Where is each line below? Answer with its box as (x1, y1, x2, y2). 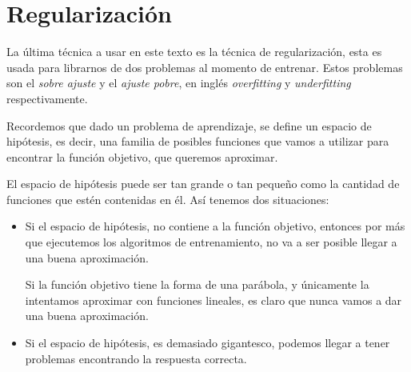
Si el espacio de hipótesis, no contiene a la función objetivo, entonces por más (25, 218, 405, 234)
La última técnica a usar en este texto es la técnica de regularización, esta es (6, 43, 382, 60)
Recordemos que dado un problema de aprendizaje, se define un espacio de (6, 117, 372, 134)
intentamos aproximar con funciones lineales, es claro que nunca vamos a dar (25, 291, 402, 308)
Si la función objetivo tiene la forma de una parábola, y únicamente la (25, 276, 369, 293)
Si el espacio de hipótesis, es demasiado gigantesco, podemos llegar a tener (25, 334, 390, 351)
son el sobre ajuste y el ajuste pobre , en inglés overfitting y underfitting (6, 74, 351, 91)
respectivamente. (6, 90, 88, 106)
